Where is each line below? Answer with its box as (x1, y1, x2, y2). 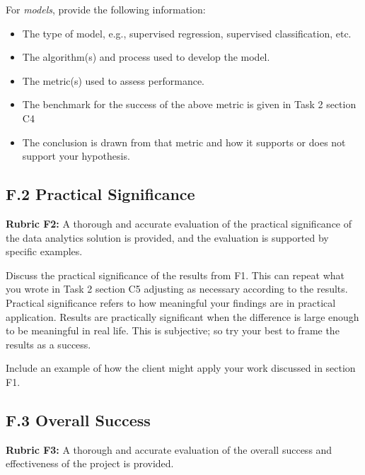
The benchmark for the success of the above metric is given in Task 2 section (22, 97, 357, 112)
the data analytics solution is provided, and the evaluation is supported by (6, 230, 329, 245)
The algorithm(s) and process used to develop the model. (22, 49, 270, 64)
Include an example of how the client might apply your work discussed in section (6, 360, 356, 375)
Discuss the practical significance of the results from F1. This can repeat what (6, 267, 344, 282)
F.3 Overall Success (6, 409, 151, 430)
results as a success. (6, 336, 91, 351)
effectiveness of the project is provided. (6, 456, 174, 471)
